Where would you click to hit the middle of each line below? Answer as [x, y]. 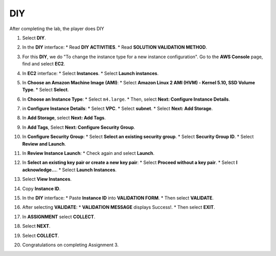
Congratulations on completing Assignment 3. [71, 245]
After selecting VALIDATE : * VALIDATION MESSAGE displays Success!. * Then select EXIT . [119, 207]
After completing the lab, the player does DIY [57, 29]
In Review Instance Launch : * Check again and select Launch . [88, 153]
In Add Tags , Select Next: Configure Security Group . [79, 127]
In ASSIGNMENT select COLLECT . [59, 217]
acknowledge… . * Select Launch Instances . [70, 170]
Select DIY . [34, 38]
